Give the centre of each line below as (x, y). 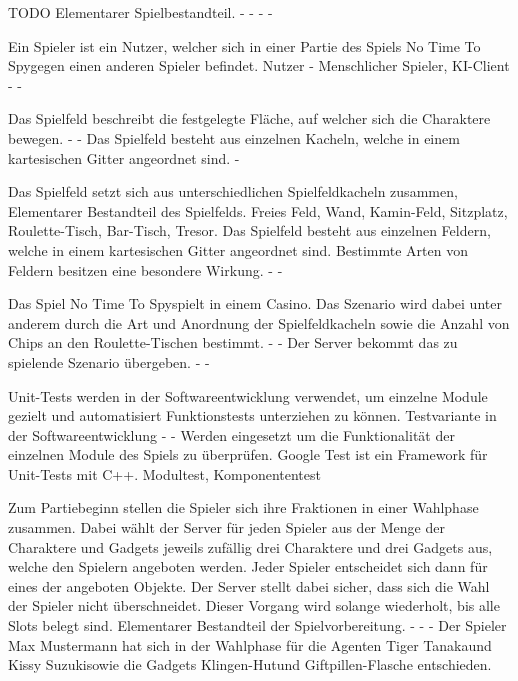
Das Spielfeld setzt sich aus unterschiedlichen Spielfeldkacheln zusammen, (233, 191)
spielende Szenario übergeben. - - (109, 361)
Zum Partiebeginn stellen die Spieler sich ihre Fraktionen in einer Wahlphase (243, 507)
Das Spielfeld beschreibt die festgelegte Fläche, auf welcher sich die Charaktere (249, 118)
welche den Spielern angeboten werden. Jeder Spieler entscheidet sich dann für (248, 566)
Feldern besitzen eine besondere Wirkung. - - (145, 269)
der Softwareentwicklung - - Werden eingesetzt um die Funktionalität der (231, 434)
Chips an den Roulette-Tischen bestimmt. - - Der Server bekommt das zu (233, 342)
